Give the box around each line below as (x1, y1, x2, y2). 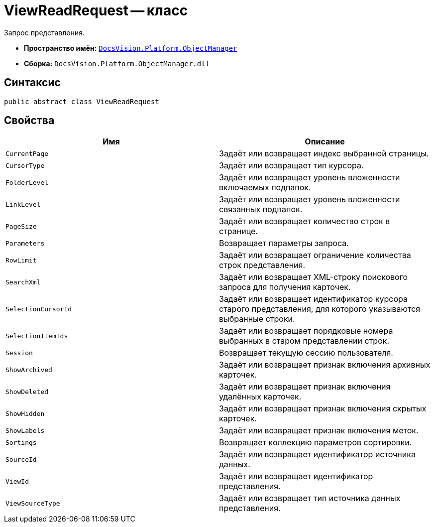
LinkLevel (5, 200, 41, 208)
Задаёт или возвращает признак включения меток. (219, 425, 419, 436)
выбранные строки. (219, 314, 295, 324)
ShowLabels (5, 426, 45, 434)
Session (5, 349, 33, 357)
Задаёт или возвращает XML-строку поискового (219, 272, 408, 282)
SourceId (5, 455, 37, 463)
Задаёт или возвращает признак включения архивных (219, 360, 431, 370)
